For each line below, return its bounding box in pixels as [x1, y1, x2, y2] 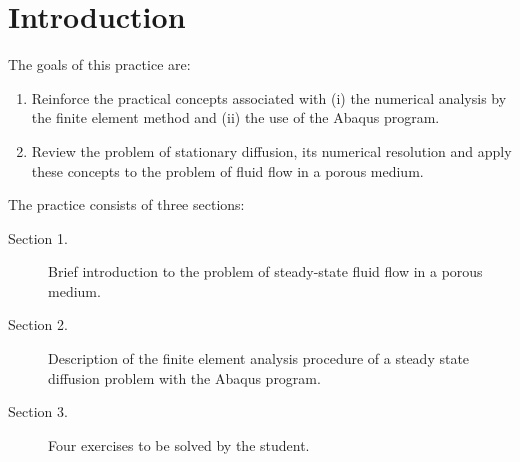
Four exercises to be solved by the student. [48, 434, 310, 455]
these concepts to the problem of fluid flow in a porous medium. [31, 160, 424, 181]
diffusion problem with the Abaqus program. [48, 367, 321, 388]
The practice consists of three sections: [8, 194, 245, 215]
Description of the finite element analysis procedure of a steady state [48, 348, 470, 369]
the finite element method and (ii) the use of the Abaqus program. [31, 107, 440, 128]
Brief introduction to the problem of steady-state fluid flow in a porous [48, 261, 483, 282]
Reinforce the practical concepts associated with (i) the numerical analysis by [31, 87, 507, 108]
